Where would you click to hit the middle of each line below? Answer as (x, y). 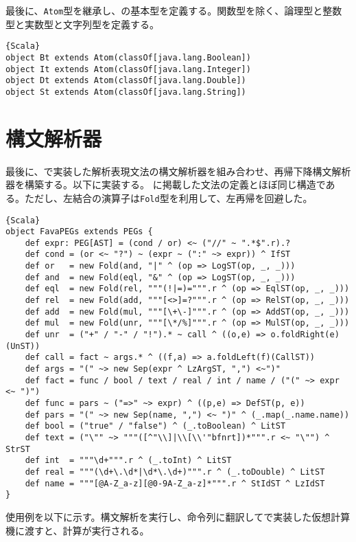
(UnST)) (23, 346)
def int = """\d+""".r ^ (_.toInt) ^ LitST (128, 461)
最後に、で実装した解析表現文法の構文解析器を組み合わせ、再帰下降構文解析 (178, 171)
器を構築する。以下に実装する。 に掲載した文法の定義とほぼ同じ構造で (166, 184)
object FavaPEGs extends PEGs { (79, 232)
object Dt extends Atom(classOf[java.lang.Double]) (126, 81)
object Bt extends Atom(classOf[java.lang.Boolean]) (128, 57)
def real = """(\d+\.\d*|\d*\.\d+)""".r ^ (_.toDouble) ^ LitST (175, 472)
